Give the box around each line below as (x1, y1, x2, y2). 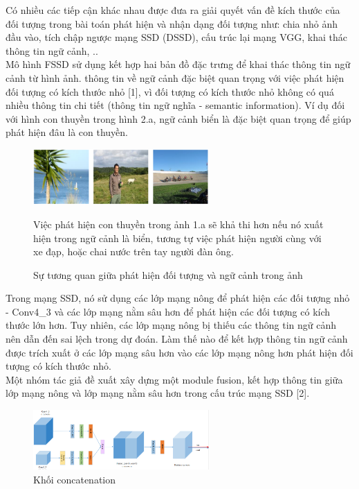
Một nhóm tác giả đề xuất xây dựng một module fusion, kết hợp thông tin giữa (6, 372, 343, 386)
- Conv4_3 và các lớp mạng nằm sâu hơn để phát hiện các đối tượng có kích (6, 304, 331, 318)
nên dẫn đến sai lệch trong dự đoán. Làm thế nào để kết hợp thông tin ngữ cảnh (6, 332, 348, 346)
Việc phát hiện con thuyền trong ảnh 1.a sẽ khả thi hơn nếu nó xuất (33, 216, 324, 231)
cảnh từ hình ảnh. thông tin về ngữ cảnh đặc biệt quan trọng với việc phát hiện (6, 70, 344, 85)
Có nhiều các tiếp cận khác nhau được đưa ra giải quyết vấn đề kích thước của (6, 3, 340, 17)
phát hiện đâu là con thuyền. (6, 125, 128, 139)
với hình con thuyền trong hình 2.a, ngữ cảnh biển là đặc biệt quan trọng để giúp (6, 111, 351, 126)
